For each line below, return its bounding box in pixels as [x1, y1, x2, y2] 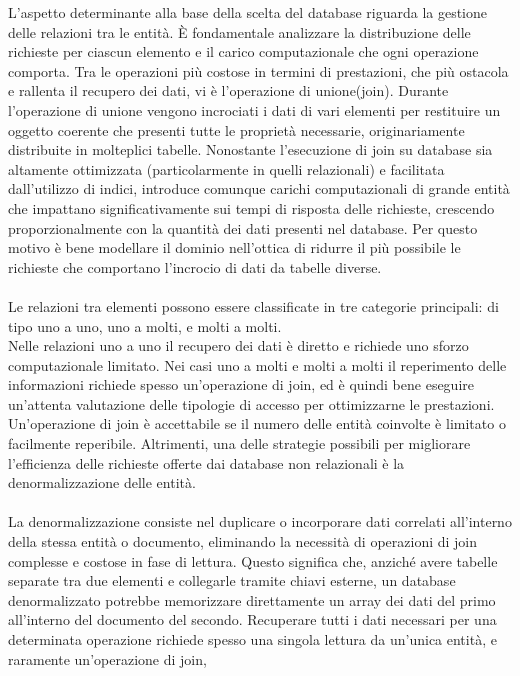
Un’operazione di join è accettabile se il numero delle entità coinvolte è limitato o [8, 413, 506, 434]
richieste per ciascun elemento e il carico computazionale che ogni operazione [8, 41, 479, 62]
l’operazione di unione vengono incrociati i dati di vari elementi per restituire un [8, 99, 501, 120]
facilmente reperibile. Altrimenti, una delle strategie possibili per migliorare [8, 433, 471, 454]
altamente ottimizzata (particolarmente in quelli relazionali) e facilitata [8, 158, 445, 179]
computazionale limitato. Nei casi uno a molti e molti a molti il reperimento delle [8, 354, 507, 375]
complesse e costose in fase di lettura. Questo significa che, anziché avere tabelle [8, 550, 498, 571]
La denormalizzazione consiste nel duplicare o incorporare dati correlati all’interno [8, 511, 512, 532]
